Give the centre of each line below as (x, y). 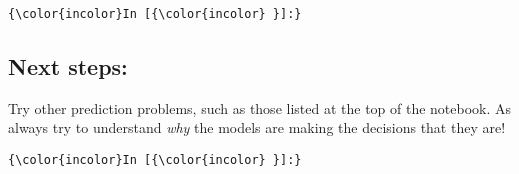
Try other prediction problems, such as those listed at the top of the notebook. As (260, 107)
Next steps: (68, 66)
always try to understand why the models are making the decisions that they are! (257, 127)
